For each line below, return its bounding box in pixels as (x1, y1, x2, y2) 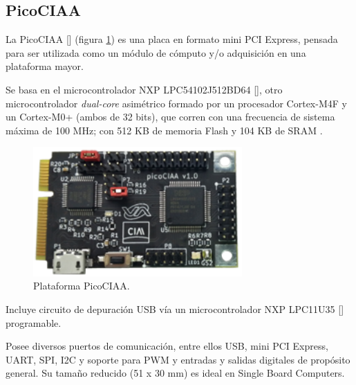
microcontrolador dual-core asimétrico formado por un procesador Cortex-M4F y (6, 96, 347, 110)
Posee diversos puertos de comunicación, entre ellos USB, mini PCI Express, (6, 339, 328, 353)
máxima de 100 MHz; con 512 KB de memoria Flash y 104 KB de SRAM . (6, 123, 323, 137)
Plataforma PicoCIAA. (33, 278, 130, 293)
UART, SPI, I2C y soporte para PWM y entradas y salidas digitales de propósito (6, 352, 350, 366)
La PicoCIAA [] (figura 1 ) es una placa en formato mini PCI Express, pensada (6, 32, 338, 46)
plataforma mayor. (6, 59, 84, 73)
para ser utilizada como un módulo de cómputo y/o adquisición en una (6, 45, 306, 60)
